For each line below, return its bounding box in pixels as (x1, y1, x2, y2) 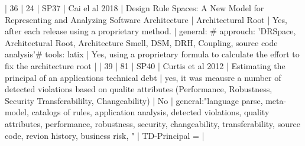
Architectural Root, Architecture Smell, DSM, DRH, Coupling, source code (5, 36, 278, 48)
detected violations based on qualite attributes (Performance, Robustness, (5, 83, 272, 95)
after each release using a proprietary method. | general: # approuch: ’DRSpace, (5, 25, 296, 37)
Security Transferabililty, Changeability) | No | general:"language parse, (5, 94, 263, 106)
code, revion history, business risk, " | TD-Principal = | (5, 129, 205, 141)
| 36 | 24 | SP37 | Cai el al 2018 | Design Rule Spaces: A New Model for (5, 2, 264, 14)
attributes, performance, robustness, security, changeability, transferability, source (5, 117, 300, 129)
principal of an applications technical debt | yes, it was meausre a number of (5, 71, 281, 83)
